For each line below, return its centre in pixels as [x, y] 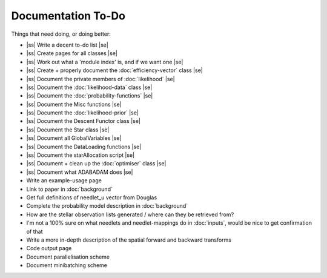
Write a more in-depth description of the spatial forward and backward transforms [129, 240]
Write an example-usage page [64, 180]
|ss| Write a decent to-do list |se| [67, 45]
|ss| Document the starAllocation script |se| [81, 155]
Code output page [49, 248]
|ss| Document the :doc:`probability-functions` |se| [90, 96]
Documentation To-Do [68, 16]
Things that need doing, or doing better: [61, 34]
